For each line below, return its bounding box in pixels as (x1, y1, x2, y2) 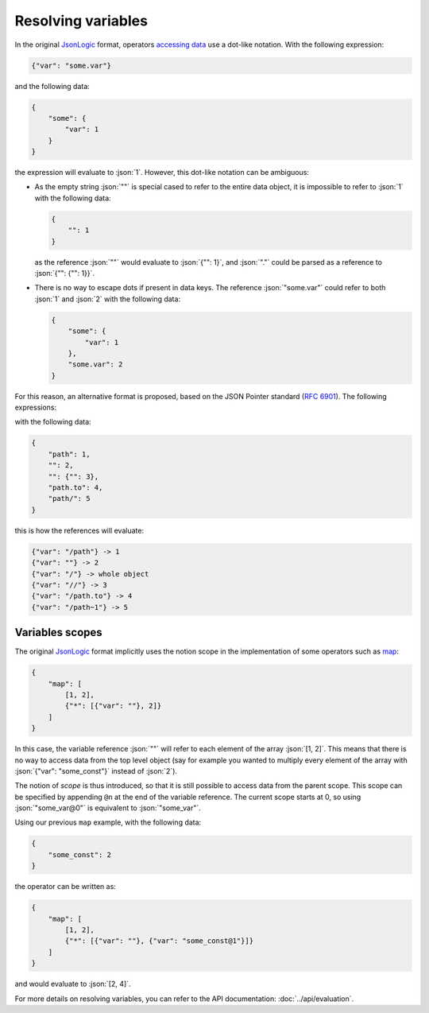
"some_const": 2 (48, 850, 111, 859)
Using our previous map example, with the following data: (14, 817, 202, 827)
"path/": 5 (48, 494, 91, 503)
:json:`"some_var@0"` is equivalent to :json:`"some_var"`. (14, 803, 202, 813)
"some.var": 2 (68, 360, 123, 369)
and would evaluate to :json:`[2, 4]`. (14, 979, 131, 989)
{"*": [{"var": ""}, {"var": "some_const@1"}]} (64, 937, 254, 945)
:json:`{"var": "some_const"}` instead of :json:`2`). (14, 766, 178, 775)
